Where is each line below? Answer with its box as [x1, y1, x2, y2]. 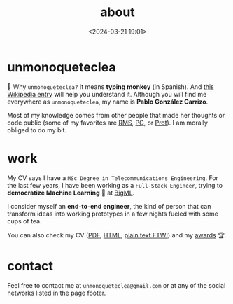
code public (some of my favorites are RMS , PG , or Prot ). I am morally [7, 118, 209, 127]
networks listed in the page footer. [7, 289, 106, 297]
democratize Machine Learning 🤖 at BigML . [7, 188, 135, 197]
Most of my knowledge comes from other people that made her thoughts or [7, 111, 225, 119]
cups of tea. [7, 216, 42, 225]
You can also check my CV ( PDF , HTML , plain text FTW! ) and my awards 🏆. [7, 230, 227, 239]
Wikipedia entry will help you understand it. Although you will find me [7, 90, 207, 98]
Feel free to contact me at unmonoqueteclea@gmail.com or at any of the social [7, 281, 226, 289]
